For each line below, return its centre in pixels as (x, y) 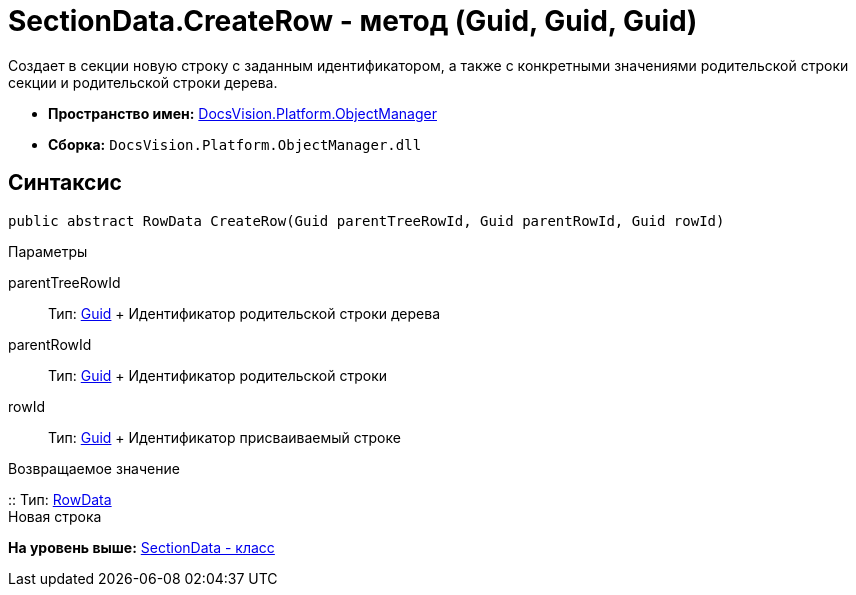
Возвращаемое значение (94, 468)
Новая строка (55, 516)
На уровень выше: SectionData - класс (141, 547)
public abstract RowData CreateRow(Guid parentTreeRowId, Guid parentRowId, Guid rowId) (366, 220)
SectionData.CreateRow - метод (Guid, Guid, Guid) (353, 21)
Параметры (48, 251)
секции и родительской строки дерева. (143, 82)
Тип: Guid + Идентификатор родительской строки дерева (244, 313)
